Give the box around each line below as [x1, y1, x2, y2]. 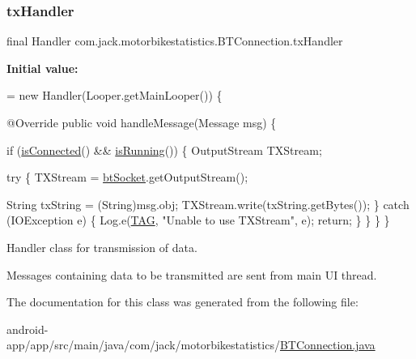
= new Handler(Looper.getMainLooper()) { [6, 87, 223, 104]
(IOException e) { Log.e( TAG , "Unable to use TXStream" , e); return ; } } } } [6, 212, 390, 229]
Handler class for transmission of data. [6, 238, 197, 255]
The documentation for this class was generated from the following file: [6, 293, 359, 310]
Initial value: [6, 59, 79, 76]
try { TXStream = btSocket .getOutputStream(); [6, 169, 248, 186]
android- [6, 320, 49, 337]
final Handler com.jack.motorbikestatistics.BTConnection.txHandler [6, 32, 343, 49]
